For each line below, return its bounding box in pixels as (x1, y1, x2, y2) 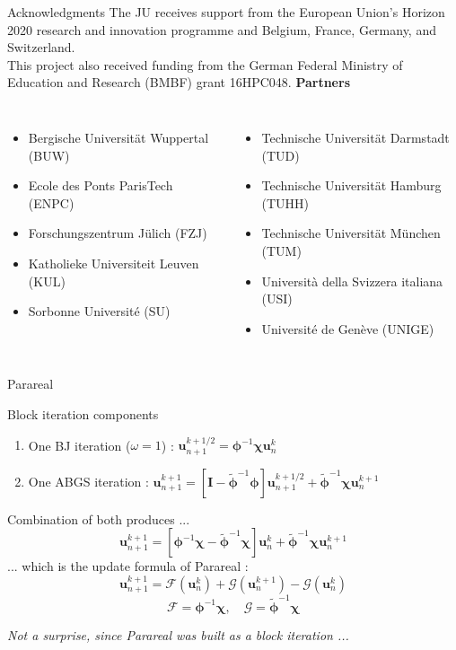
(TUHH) (261, 193, 309, 212)
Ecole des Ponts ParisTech (28, 176, 173, 195)
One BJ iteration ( (28, 435, 131, 454)
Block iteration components (7, 404, 159, 423)
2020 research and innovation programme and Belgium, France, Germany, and (7, 20, 436, 39)
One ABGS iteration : (28, 471, 149, 490)
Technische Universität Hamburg (261, 176, 442, 195)
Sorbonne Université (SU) (28, 302, 171, 321)
